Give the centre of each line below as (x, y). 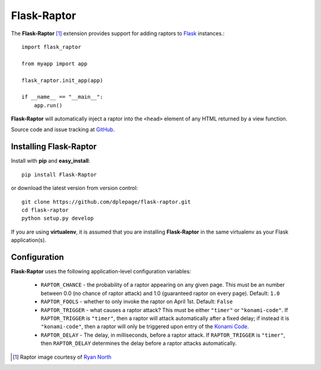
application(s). (29, 240)
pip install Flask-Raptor (59, 175)
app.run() (48, 105)
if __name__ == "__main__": (62, 97)
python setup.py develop (58, 218)
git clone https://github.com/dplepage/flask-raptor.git (106, 202)
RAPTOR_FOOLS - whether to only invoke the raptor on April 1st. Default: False (137, 301)
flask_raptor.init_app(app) (62, 80)
